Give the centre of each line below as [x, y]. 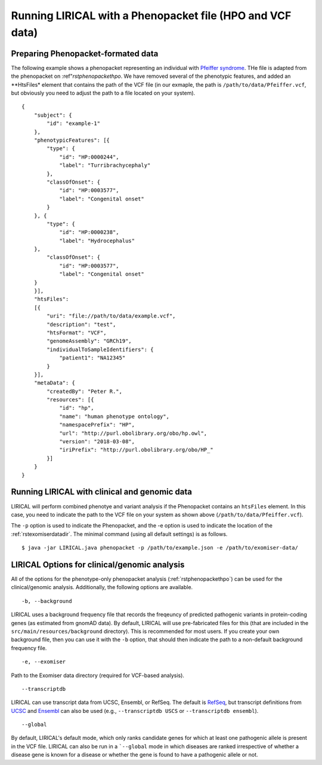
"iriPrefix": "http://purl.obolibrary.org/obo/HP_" [137, 450]
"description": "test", [81, 324]
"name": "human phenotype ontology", [114, 416]
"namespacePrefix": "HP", [97, 425]
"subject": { [53, 115]
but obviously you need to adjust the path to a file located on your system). [103, 93]
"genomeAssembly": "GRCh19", [89, 341]
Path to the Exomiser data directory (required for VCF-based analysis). [98, 675]
